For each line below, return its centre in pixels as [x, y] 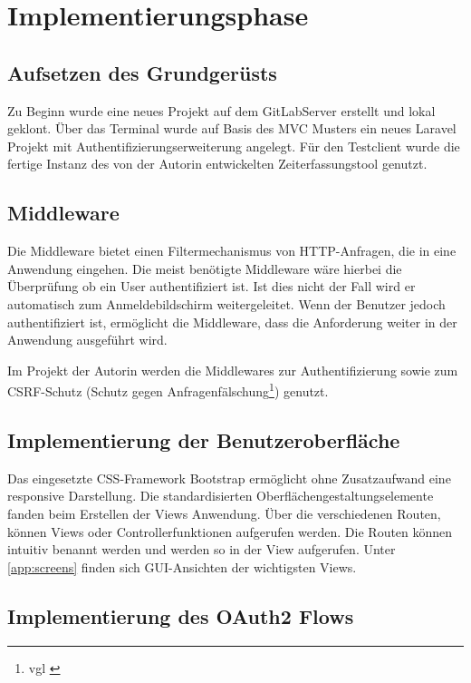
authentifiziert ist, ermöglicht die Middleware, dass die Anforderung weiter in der [232, 322]
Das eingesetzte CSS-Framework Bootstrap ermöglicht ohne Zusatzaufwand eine [229, 478]
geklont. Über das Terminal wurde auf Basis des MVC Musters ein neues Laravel [232, 128]
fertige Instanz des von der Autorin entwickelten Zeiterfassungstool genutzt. [217, 164]
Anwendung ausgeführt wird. [87, 340]
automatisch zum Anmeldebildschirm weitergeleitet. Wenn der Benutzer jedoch [226, 303]
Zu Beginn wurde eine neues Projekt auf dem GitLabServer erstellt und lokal [221, 110]
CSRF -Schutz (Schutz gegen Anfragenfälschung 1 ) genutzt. [168, 390]
